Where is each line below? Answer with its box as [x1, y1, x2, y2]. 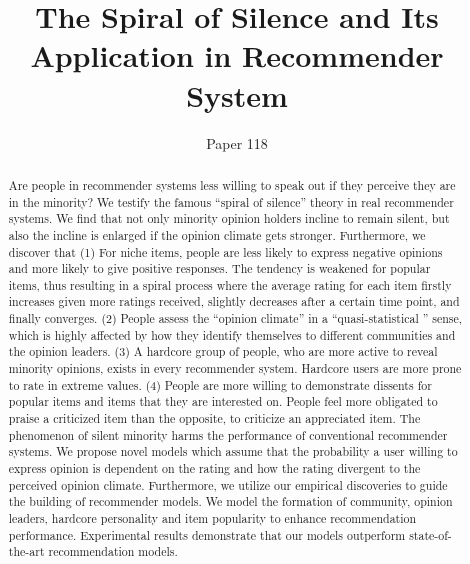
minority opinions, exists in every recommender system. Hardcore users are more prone [8, 360, 462, 377]
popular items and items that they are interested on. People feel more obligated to [8, 393, 438, 410]
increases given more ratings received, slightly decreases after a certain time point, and [8, 293, 460, 310]
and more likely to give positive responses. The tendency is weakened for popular [8, 260, 431, 277]
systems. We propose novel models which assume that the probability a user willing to [8, 443, 458, 460]
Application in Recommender [30, 35, 444, 76]
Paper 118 [206, 132, 268, 153]
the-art [8, 543, 45, 560]
